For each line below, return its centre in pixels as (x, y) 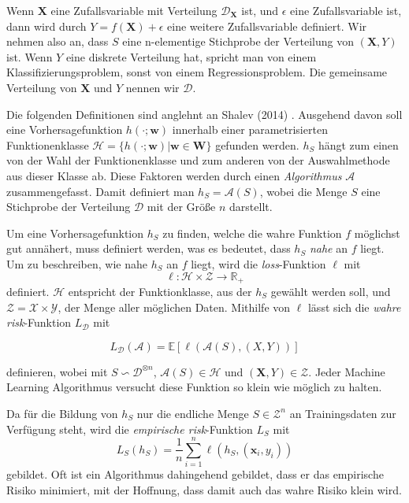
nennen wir (152, 87)
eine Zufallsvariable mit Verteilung (134, 10)
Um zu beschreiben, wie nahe (77, 263)
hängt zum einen (358, 144)
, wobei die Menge (303, 191)
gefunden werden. (257, 144)
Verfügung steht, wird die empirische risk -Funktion (130, 429)
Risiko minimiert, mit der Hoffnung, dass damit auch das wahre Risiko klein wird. (204, 489)
